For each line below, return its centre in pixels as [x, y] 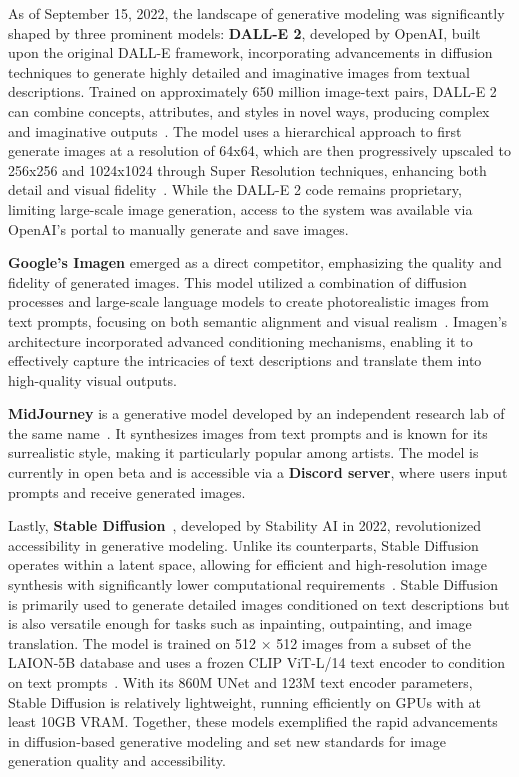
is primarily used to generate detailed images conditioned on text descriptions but [259, 603]
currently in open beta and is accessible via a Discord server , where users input [258, 472]
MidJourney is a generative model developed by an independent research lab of [256, 413]
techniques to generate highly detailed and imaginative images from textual [239, 71]
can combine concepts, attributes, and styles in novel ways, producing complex [249, 110]
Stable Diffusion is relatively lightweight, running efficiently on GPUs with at [244, 701]
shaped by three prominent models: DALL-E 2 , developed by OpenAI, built [244, 32]
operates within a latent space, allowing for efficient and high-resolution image [248, 564]
